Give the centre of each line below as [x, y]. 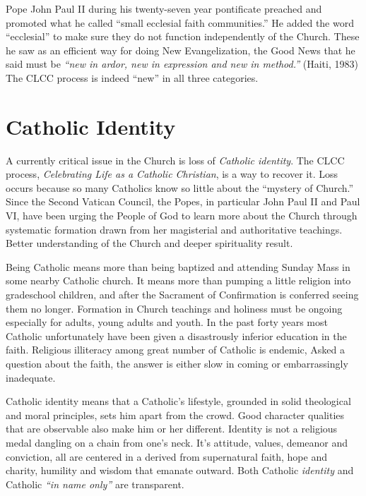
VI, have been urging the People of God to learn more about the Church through [182, 216]
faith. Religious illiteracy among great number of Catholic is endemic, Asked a [176, 350]
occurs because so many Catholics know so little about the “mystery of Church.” [180, 187]
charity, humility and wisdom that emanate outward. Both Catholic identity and [180, 470]
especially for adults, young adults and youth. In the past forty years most [167, 322]
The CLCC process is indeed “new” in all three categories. [132, 77]
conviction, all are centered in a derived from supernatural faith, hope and [166, 456]
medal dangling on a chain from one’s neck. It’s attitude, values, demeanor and [177, 442]
